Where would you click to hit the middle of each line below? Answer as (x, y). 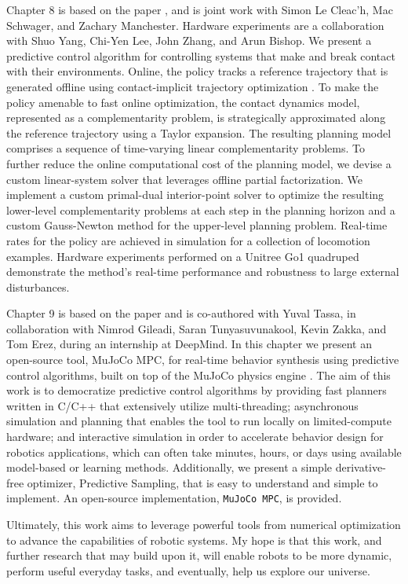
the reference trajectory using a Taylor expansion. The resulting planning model (199, 132)
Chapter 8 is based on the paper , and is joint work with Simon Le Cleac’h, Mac (200, 9)
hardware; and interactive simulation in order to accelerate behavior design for (195, 437)
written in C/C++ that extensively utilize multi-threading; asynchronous (182, 405)
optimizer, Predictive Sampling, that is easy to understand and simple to (202, 482)
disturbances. (38, 286)
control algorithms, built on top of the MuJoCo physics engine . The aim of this (199, 375)
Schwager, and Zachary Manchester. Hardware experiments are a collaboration (195, 25)
